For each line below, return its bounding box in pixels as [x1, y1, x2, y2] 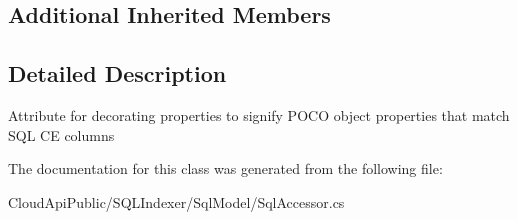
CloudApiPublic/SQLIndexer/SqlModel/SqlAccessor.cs [8, 191, 345, 212]
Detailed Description [8, 58, 227, 89]
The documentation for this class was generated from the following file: [8, 158, 443, 179]
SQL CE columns [8, 124, 115, 145]
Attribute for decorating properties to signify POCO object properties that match [8, 104, 510, 125]
